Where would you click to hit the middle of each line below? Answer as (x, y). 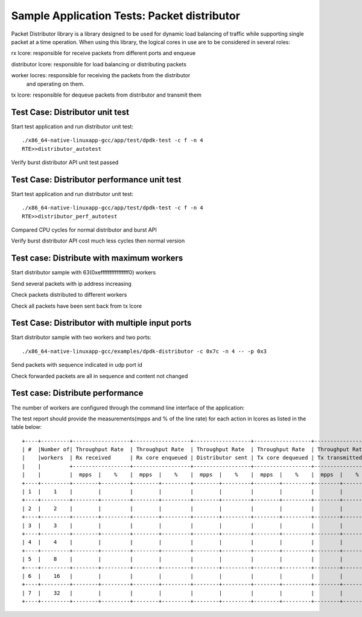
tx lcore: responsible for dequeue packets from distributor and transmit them (106, 95)
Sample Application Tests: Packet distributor (126, 16)
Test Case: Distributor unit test (70, 112)
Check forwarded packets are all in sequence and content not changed (100, 376)
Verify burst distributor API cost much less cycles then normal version (98, 241)
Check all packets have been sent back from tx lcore (76, 306)
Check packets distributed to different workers (69, 295)
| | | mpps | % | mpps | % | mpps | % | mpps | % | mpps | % (190, 475)
